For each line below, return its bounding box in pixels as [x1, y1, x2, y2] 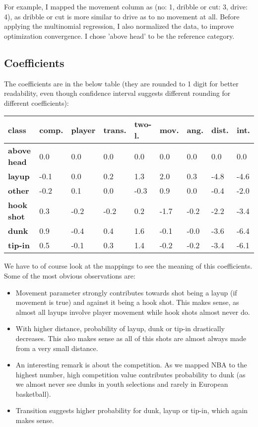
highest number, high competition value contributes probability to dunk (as [15, 369, 246, 379]
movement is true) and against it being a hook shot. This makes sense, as [15, 297, 239, 307]
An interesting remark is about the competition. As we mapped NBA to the [15, 359, 247, 370]
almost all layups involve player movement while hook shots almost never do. [15, 306, 250, 317]
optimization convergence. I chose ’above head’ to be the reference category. [4, 30, 235, 41]
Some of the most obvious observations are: [4, 270, 135, 281]
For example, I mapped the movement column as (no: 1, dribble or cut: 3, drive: [4, 1, 248, 11]
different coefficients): [4, 97, 69, 108]
